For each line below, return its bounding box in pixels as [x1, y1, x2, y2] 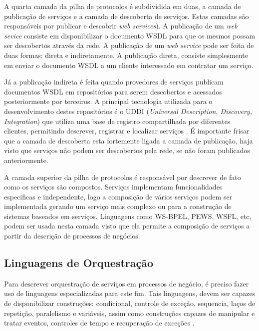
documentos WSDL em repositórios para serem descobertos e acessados [4, 86, 222, 96]
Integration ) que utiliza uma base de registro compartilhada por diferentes [4, 115, 231, 126]
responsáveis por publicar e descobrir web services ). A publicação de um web [4, 20, 238, 31]
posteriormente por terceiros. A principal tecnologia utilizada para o [4, 96, 213, 106]
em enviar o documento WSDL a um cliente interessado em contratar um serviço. [4, 59, 254, 70]
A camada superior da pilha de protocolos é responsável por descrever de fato [4, 171, 241, 182]
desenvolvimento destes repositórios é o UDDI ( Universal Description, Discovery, [4, 105, 252, 116]
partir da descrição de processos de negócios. [4, 230, 140, 241]
